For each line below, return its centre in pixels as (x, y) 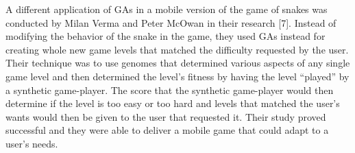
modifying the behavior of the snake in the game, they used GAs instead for (166, 36)
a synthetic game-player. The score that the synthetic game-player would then (170, 90)
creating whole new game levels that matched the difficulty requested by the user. (177, 49)
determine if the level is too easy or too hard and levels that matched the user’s (173, 103)
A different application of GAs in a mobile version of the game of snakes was (167, 9)
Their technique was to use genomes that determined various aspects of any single (178, 63)
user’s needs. (32, 143)
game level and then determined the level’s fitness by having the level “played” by (177, 76)
